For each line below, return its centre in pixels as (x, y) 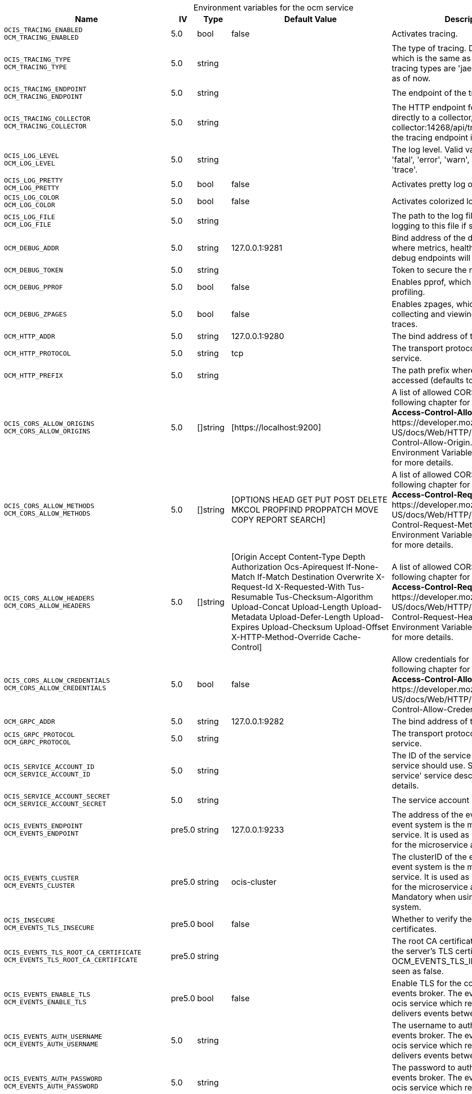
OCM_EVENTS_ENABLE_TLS (45, 1002)
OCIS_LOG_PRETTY (34, 180)
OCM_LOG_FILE (28, 224)
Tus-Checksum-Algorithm (324, 597)
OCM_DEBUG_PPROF (34, 287)
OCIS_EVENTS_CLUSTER (41, 878)
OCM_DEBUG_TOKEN (34, 270)
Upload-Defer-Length (310, 617)
